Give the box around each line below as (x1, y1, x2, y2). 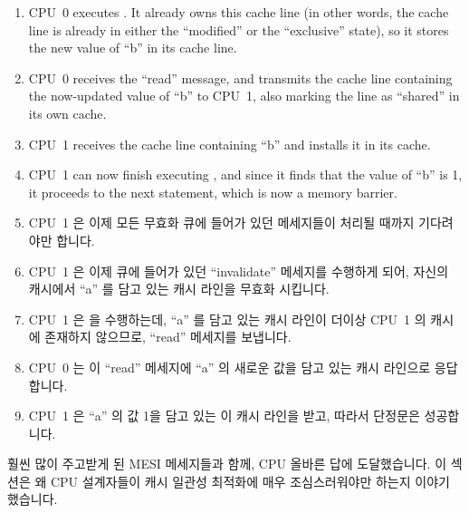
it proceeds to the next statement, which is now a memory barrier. (28, 182, 397, 201)
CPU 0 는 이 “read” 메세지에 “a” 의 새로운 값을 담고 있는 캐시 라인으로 (28, 357, 431, 376)
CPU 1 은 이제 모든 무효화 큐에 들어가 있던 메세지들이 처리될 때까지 (28, 213, 415, 232)
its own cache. (28, 103, 107, 122)
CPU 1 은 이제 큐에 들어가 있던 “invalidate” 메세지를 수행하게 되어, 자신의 (28, 261, 449, 280)
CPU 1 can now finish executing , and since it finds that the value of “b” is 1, (28, 165, 463, 184)
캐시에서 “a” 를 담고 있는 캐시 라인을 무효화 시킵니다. (28, 279, 330, 298)
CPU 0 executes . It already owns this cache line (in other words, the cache (28, 3, 449, 21)
